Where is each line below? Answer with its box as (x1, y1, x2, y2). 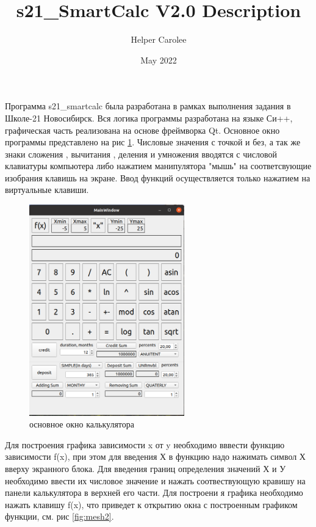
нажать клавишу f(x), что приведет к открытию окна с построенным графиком (5, 498, 298, 511)
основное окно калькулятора (29, 418, 135, 431)
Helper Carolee (131, 33, 187, 46)
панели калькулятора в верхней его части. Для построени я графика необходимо (5, 486, 303, 499)
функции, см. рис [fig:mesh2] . (5, 510, 114, 523)
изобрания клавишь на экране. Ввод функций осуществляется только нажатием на (5, 171, 311, 184)
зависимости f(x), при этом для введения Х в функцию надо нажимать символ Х (5, 450, 306, 463)
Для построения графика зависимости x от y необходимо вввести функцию (5, 438, 285, 451)
